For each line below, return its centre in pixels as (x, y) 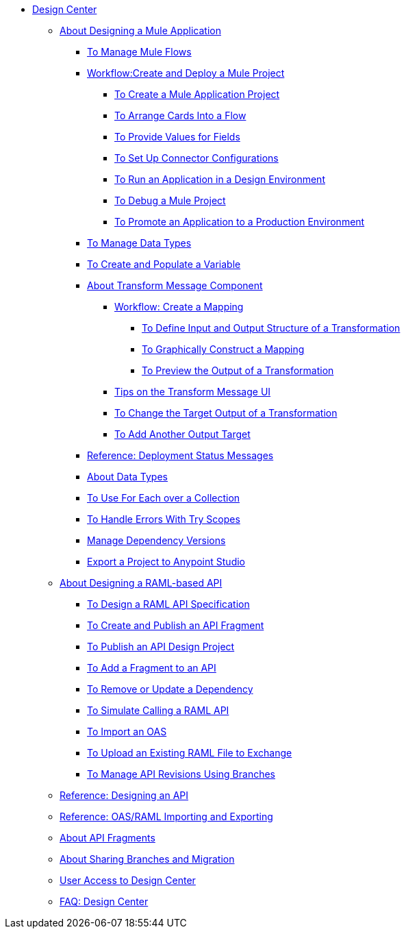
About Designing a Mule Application (140, 30)
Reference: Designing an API (124, 795)
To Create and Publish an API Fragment (176, 625)
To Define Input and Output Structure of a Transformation (271, 328)
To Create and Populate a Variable (164, 264)
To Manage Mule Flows (139, 52)
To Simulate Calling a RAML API (158, 710)
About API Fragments (107, 838)
